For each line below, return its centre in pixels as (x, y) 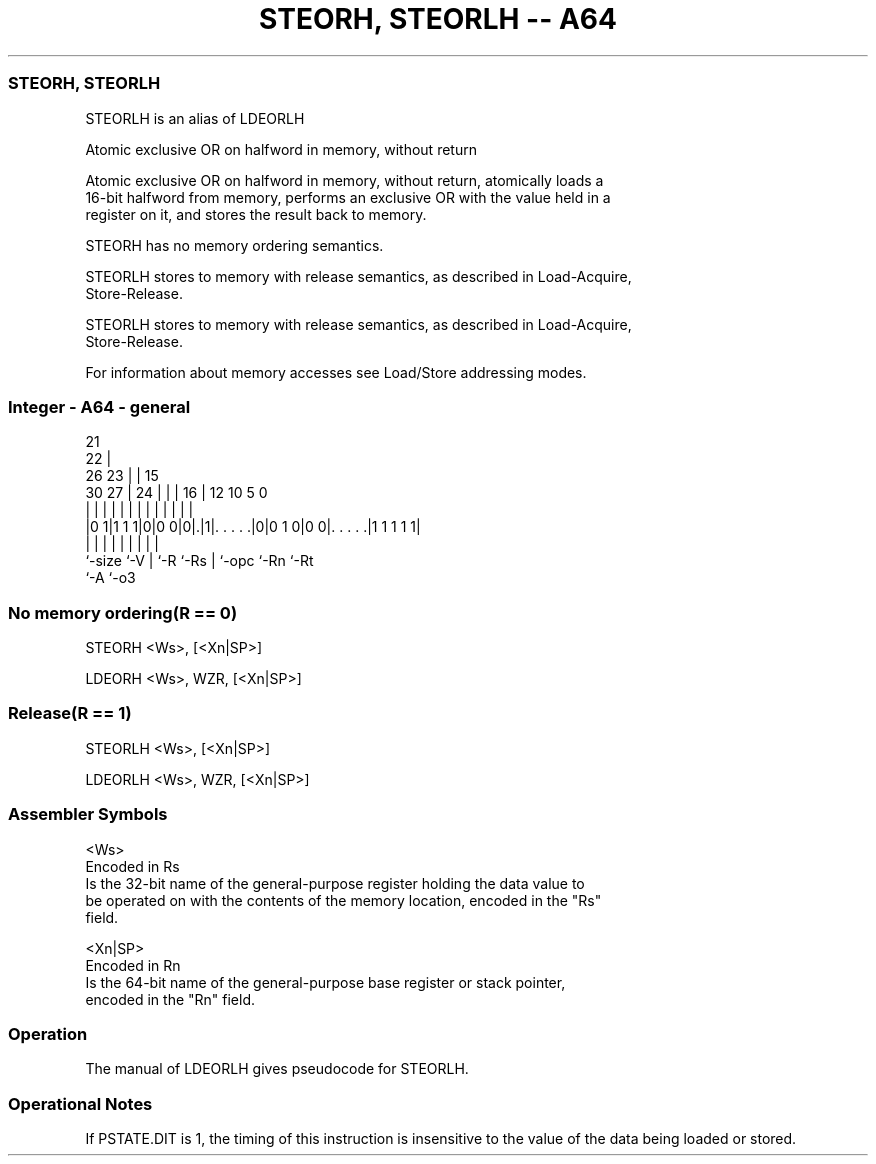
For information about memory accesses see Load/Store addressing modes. (336, 372)
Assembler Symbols (88, 814)
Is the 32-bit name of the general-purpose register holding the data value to (335, 883)
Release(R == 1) (70, 713)
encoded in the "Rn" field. (170, 999)
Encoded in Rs (132, 866)
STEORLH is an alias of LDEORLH (195, 118)
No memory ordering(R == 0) (123, 612)
